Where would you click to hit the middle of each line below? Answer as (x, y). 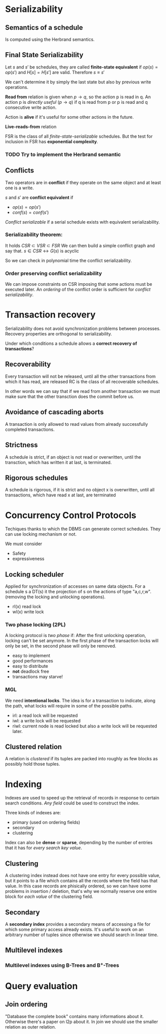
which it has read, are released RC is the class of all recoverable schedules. (82, 382)
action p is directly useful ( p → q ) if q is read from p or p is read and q (76, 102)
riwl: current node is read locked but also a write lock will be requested (85, 726)
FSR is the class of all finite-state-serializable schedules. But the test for (79, 136)
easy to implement (31, 656)
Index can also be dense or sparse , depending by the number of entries (79, 843)
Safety (19, 554)
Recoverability (28, 364)
